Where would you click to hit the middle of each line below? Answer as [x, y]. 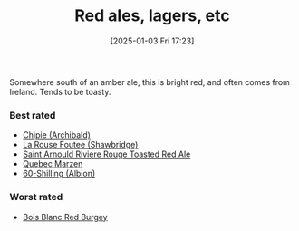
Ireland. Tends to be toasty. [60, 91]
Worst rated [36, 197]
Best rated [33, 115]
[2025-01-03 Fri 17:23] [152, 41]
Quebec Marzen [53, 164]
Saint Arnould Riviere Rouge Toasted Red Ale [106, 154]
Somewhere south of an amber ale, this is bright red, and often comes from [149, 82]
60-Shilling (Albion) [59, 174]
